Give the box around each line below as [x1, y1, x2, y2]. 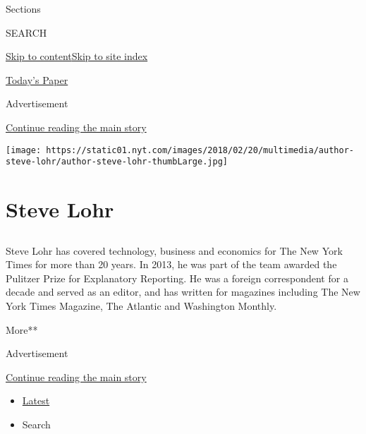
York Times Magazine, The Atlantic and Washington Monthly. [6, 299, 277, 313]
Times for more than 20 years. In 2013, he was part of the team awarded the [6, 257, 337, 272]
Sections [6, 1, 41, 16]
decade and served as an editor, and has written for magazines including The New [6, 284, 360, 299]
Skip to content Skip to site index [6, 49, 148, 64]
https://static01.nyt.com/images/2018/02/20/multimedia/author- [46, 145, 354, 155]
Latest [22, 393, 50, 408]
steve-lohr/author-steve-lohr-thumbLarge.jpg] [6, 157, 228, 167]
